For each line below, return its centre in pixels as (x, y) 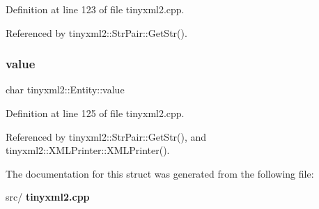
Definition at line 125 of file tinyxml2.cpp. (95, 113)
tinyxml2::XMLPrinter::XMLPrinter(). (88, 150)
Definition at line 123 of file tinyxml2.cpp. (95, 9)
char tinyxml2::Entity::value (65, 90)
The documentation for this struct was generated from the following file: (160, 173)
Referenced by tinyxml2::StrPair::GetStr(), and (106, 136)
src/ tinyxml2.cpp (48, 197)
